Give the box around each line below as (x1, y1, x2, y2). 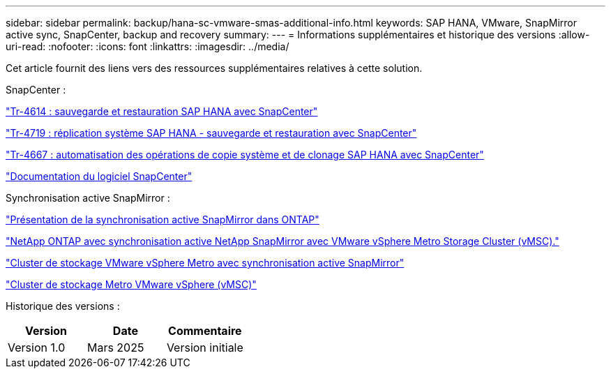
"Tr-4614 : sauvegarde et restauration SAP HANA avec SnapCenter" (6, 105, 318, 117)
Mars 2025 (86, 341, 144, 354)
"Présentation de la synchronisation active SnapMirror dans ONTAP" (6, 214, 319, 225)
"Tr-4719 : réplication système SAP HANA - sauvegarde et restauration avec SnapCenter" (6, 127, 417, 139)
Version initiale (166, 341, 243, 354)
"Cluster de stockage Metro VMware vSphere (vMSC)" (6, 278, 257, 290)
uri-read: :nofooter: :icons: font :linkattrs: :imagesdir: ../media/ (6, 40, 289, 52)
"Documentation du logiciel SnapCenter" (6, 170, 193, 182)
